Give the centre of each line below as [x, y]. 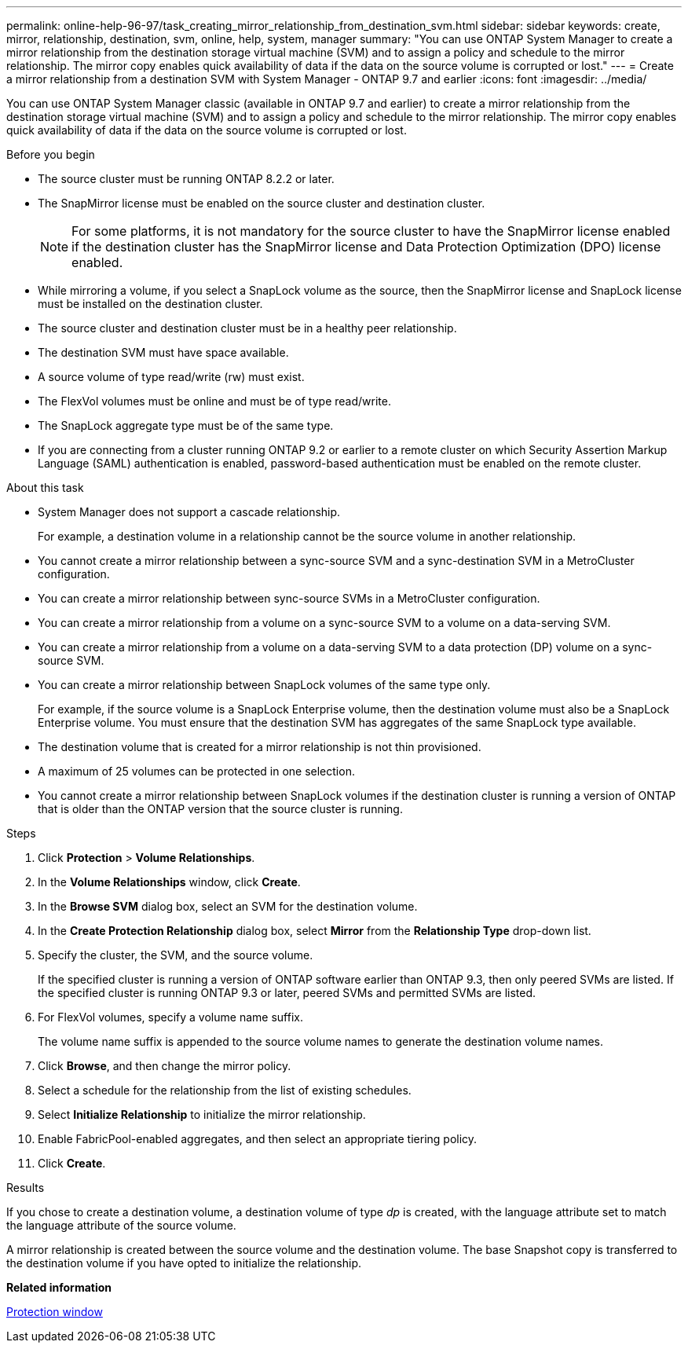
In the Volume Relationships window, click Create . [169, 882]
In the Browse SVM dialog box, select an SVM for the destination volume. [228, 906]
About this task [45, 488]
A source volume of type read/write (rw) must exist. [171, 377]
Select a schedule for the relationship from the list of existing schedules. [225, 1090]
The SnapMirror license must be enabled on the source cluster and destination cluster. [262, 203]
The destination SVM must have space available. [163, 352]
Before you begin [51, 154]
